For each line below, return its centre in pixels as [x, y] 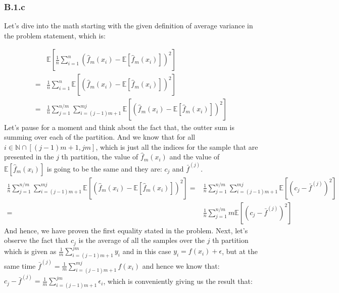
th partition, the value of [100, 157]
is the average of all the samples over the [142, 240]
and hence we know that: [181, 265]
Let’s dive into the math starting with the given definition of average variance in [129, 26]
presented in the [29, 157]
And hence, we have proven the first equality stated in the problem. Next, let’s [126, 230]
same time [20, 265]
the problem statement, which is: [55, 35]
